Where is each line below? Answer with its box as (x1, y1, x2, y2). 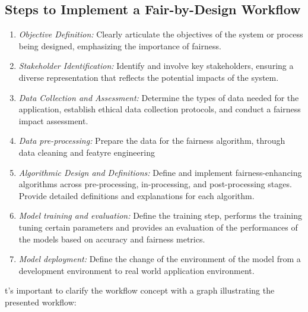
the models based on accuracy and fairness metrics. (18, 232, 205, 245)
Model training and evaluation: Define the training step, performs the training (18, 209, 302, 222)
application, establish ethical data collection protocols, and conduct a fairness (18, 103, 301, 115)
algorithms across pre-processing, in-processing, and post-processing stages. (18, 178, 292, 190)
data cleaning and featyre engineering (18, 146, 155, 158)
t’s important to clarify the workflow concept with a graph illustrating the (5, 284, 275, 297)
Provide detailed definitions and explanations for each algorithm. (18, 189, 255, 201)
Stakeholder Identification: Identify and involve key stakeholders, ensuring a (18, 59, 294, 72)
